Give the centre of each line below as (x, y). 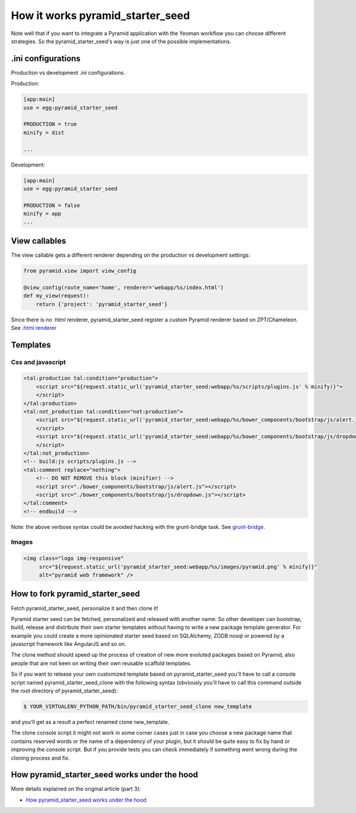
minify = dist (44, 133)
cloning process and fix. (41, 758)
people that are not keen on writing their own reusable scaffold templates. (101, 663)
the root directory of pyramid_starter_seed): (64, 691)
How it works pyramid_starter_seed (100, 15)
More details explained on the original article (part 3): (76, 789)
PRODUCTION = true (50, 124)
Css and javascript (39, 362)
